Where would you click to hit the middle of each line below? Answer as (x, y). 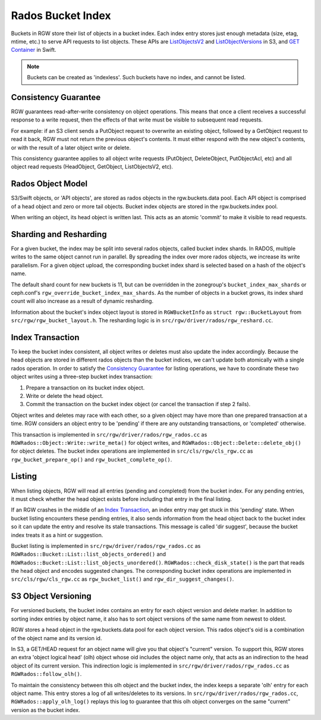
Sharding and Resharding (59, 234)
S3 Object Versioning (51, 596)
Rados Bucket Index (61, 15)
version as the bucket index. (45, 710)
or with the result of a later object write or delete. (71, 147)
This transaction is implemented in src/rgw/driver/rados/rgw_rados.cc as (109, 434)
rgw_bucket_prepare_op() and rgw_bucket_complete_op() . (92, 459)
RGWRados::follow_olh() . (46, 674)
